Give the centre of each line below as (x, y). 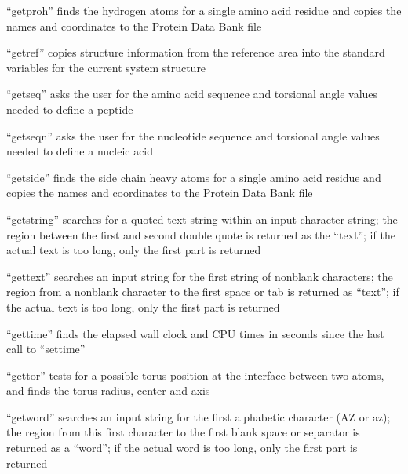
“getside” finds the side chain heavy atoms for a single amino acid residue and (194, 177)
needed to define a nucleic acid (80, 151)
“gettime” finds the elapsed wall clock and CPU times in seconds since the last (195, 333)
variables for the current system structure (106, 67)
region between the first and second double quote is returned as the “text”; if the (201, 234)
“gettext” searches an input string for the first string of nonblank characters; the (200, 276)
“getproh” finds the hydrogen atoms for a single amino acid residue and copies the (204, 10)
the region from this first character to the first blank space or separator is (183, 432)
